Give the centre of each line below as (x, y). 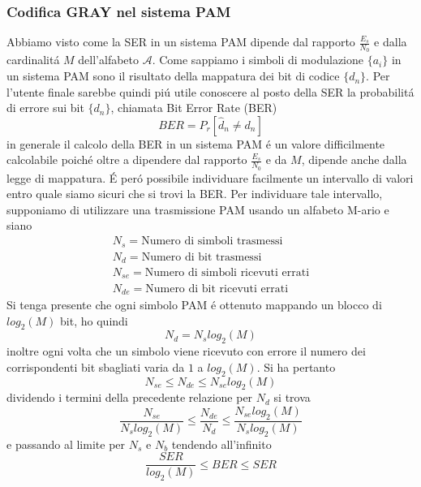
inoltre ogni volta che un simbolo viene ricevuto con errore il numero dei (186, 351)
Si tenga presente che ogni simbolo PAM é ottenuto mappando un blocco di (194, 304)
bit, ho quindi (94, 320)
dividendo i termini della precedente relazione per (130, 397)
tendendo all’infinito (221, 444)
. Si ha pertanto (296, 366)
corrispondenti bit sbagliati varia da (96, 366)
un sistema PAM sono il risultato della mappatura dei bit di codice (173, 76)
